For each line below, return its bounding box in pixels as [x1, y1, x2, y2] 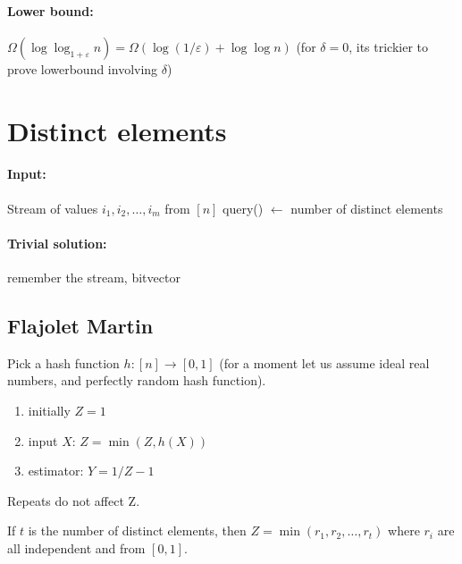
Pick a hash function [7, 353, 120, 372]
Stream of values [7, 198, 98, 217]
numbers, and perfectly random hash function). [7, 371, 266, 390]
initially [28, 400, 71, 419]
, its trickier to [349, 37, 429, 55]
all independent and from [7, 538, 146, 557]
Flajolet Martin [7, 311, 154, 339]
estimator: [28, 461, 84, 480]
